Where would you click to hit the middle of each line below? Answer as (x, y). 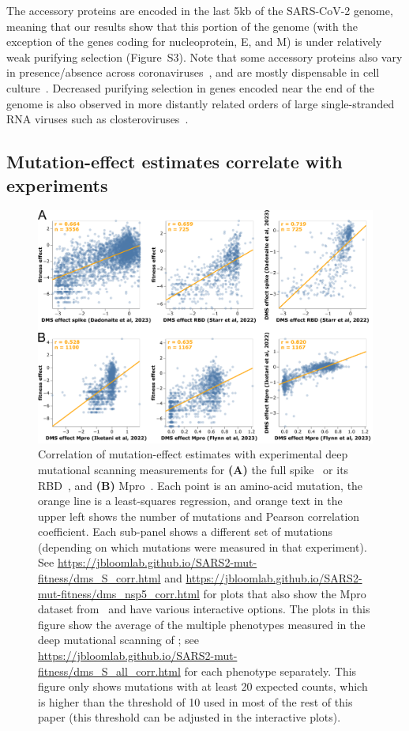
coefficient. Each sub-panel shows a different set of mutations (186, 531)
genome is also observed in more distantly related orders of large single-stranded (201, 103)
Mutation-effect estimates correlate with (174, 162)
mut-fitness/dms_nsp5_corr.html (119, 593)
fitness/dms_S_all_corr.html (109, 671)
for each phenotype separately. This (270, 671)
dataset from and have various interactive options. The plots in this (204, 609)
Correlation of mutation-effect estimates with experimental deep (193, 454)
